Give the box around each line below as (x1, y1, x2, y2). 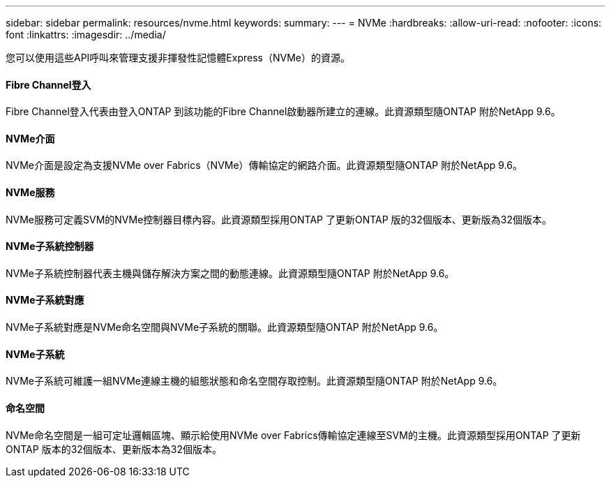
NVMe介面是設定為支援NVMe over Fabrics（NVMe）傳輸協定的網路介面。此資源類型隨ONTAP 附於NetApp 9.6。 (6, 159, 522, 172)
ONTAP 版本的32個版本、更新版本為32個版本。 (6, 443, 222, 455)
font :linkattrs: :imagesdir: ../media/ (6, 29, 166, 40)
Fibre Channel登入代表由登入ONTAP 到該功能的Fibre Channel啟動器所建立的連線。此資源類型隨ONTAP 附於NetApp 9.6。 (6, 105, 561, 118)
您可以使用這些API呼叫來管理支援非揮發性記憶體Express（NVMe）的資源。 (6, 52, 350, 64)
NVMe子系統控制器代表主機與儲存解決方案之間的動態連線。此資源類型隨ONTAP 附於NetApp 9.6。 (6, 267, 455, 279)
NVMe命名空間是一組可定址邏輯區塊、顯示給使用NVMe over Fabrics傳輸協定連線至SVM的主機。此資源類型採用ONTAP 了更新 (6, 429, 581, 441)
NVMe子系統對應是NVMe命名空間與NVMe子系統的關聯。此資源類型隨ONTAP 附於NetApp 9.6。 (6, 321, 444, 334)
